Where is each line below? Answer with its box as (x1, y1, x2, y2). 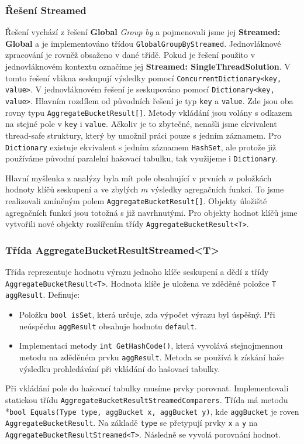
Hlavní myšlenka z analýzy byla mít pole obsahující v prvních (5, 171, 226, 184)
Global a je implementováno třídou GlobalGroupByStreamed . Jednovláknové (5, 37, 281, 49)
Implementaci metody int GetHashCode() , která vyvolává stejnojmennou (19, 339, 283, 352)
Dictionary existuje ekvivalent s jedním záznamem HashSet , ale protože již (5, 140, 277, 153)
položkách (236, 171, 272, 184)
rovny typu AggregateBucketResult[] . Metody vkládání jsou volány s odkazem (5, 106, 292, 118)
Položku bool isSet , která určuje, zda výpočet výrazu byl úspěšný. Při (19, 308, 275, 321)
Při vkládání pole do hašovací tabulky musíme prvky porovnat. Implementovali (5, 382, 289, 394)
